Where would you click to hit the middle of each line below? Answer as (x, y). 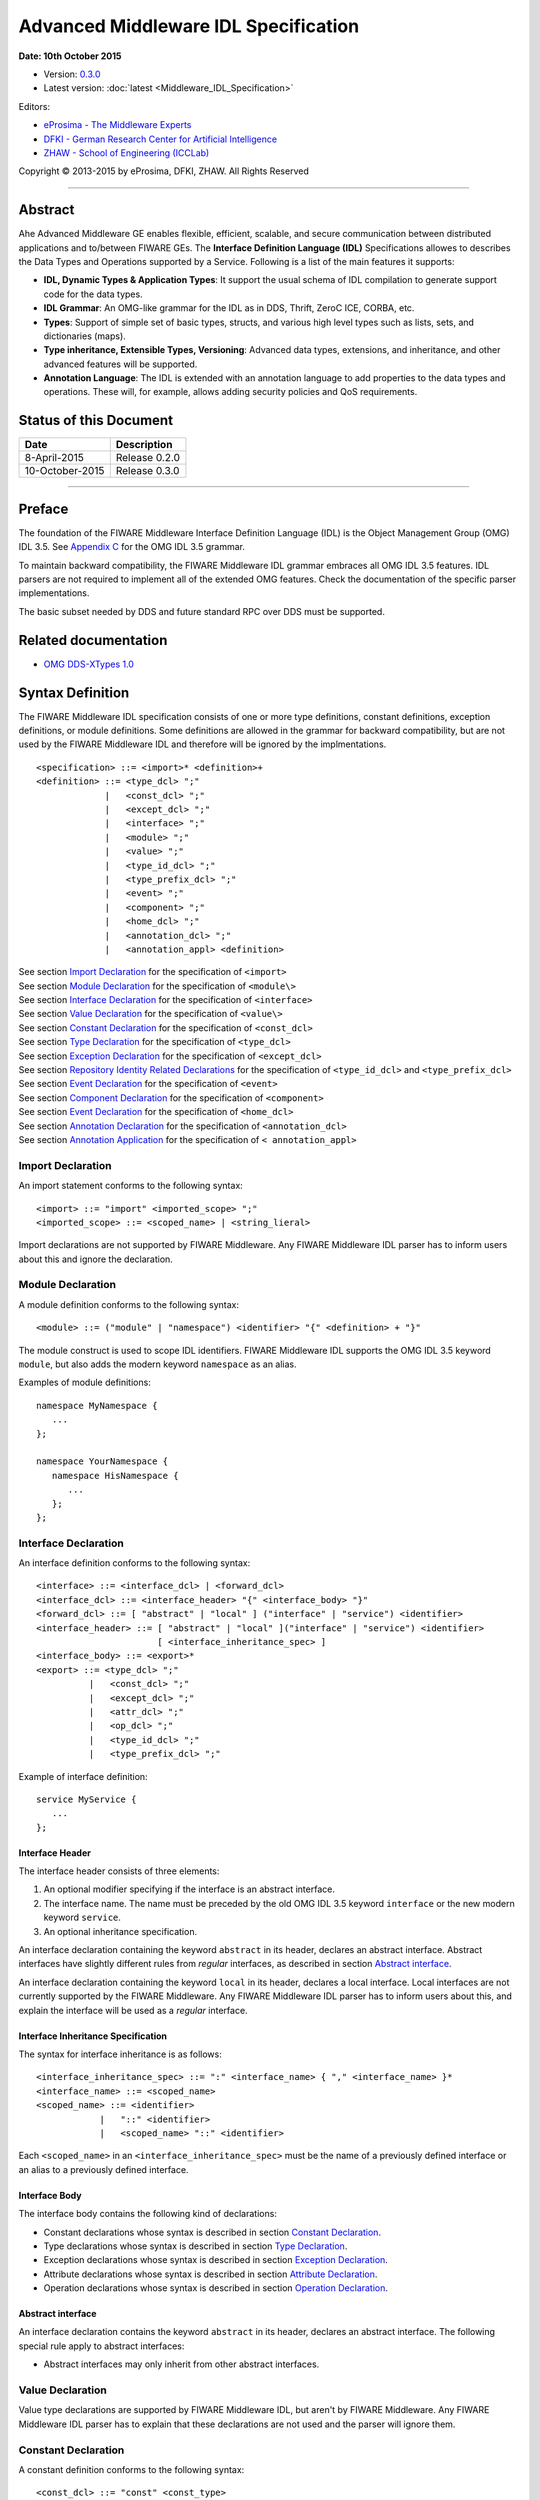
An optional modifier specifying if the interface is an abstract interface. (189, 1889)
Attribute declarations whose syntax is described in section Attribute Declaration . (210, 2274)
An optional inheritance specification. (120, 1931)
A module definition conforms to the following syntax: (129, 1304)
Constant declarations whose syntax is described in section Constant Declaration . (212, 2232)
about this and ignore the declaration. (96, 1259)
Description (144, 445)
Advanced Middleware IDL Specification (189, 26)
